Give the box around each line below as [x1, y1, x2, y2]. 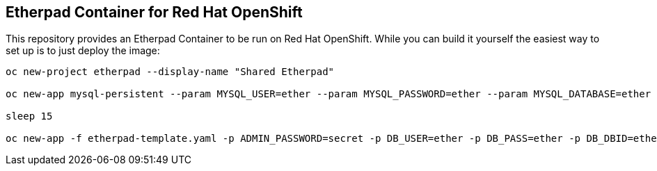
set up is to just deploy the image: [6, 44, 160, 57]
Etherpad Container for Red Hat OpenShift [6, 3, 303, 21]
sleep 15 [6, 111, 53, 122]
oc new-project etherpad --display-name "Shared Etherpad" [6, 66, 335, 78]
